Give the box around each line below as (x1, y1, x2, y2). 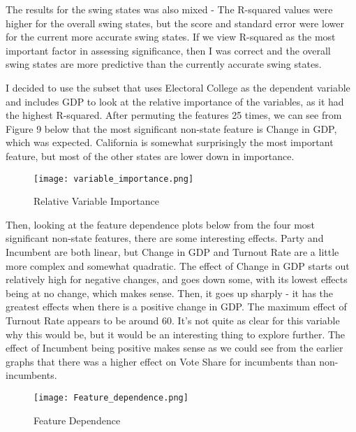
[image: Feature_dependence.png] (34, 392, 188, 403)
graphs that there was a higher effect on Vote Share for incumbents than (6, 354, 316, 368)
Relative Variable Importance (34, 194, 159, 208)
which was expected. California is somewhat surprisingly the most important (6, 135, 334, 150)
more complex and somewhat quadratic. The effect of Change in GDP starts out (6, 258, 350, 273)
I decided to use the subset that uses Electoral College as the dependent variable (6, 80, 350, 94)
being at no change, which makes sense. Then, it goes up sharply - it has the (6, 285, 334, 300)
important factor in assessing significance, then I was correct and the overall (6, 43, 331, 57)
